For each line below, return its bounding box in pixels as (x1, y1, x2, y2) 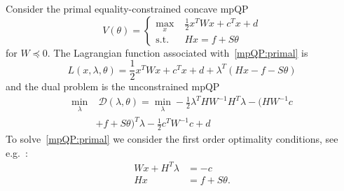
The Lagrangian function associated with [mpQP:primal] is (53, 45, 308, 59)
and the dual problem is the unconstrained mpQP (6, 79, 220, 94)
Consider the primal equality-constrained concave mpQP (6, 1, 249, 15)
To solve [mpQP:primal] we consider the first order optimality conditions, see (6, 131, 338, 146)
